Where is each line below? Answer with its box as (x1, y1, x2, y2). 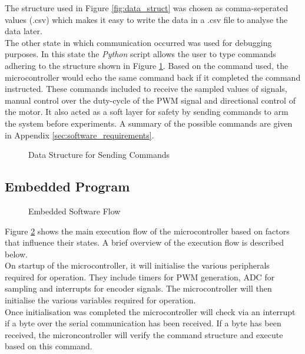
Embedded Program (5, 177, 130, 196)
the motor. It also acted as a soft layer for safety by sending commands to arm (5, 105, 289, 118)
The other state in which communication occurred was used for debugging (5, 36, 272, 48)
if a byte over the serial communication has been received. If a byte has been (5, 317, 281, 329)
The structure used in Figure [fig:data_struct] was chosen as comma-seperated (5, 2, 289, 14)
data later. (5, 25, 42, 37)
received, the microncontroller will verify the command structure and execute (5, 328, 283, 340)
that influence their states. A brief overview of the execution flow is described (5, 236, 284, 249)
